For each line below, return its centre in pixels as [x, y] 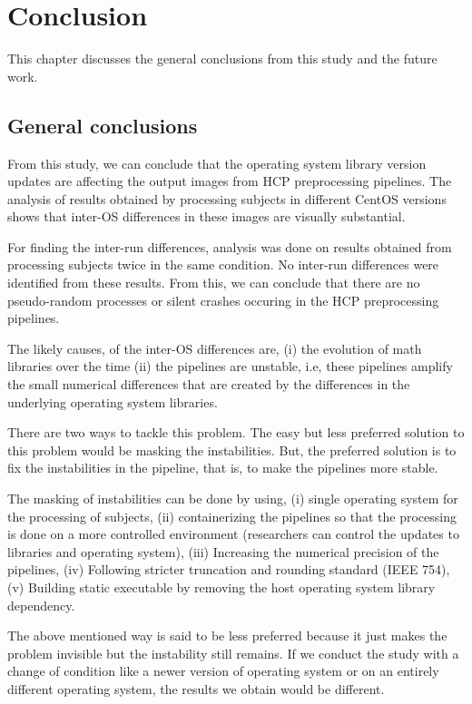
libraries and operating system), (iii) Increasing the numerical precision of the [223, 551]
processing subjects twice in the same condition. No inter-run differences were [223, 264]
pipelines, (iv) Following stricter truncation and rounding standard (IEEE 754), [229, 569]
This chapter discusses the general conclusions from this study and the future [222, 59]
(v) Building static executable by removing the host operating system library [221, 587]
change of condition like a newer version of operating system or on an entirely [223, 671]
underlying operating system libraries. [113, 401]
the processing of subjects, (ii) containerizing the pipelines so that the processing [232, 516]
